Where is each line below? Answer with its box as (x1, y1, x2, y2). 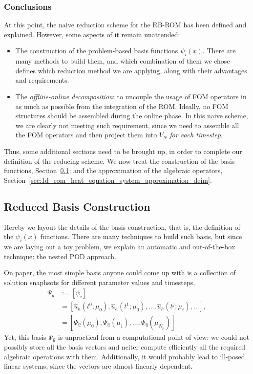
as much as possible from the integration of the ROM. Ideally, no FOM (15, 101, 229, 111)
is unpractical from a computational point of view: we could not (58, 332, 250, 342)
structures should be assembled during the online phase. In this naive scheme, (15, 110, 248, 121)
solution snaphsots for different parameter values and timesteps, (4, 277, 195, 287)
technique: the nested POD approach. (4, 251, 116, 261)
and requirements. (15, 75, 69, 85)
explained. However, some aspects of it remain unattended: (4, 29, 180, 39)
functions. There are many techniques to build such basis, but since (40, 231, 242, 242)
